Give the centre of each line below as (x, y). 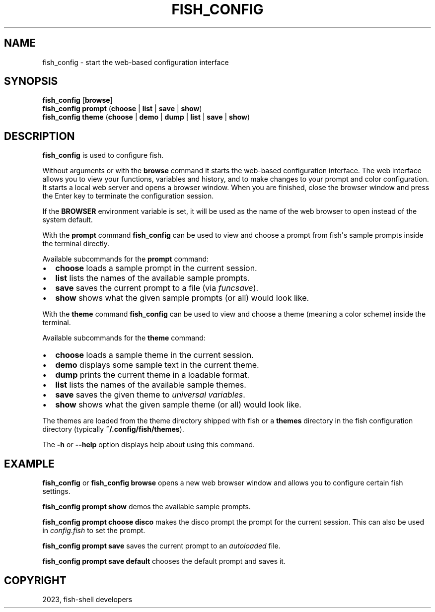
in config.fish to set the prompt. (94, 531)
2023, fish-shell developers (87, 599)
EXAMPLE (29, 464)
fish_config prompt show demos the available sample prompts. (146, 507)
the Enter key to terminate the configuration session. (128, 196)
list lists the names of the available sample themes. (151, 385)
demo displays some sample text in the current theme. (157, 365)
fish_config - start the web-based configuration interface (136, 62)
